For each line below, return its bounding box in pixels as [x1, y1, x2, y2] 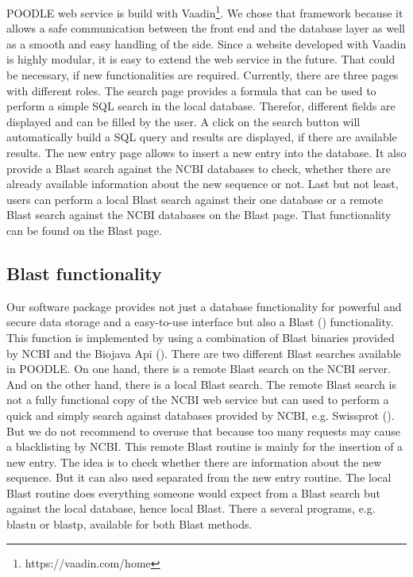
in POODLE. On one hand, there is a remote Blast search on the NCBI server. [6, 360, 391, 377]
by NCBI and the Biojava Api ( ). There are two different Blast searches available [6, 344, 401, 361]
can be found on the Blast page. [6, 221, 162, 238]
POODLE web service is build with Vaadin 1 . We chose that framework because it [6, 2, 403, 21]
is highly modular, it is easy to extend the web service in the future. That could [6, 51, 396, 67]
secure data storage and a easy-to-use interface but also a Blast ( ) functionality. [6, 314, 394, 330]
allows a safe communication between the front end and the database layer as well [6, 20, 405, 37]
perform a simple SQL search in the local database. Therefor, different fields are [6, 98, 396, 114]
